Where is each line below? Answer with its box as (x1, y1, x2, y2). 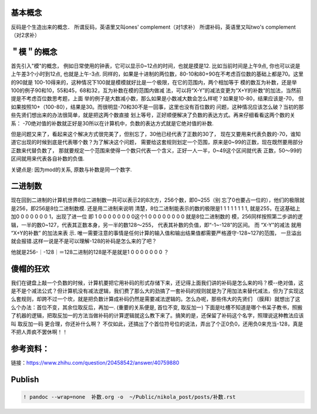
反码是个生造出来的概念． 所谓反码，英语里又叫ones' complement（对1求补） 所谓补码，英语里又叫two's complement (11, 23, 296, 30)
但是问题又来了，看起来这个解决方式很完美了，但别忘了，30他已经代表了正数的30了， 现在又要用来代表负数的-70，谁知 (11, 130, 301, 137)
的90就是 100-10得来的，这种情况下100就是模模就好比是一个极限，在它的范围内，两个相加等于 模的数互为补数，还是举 (11, 79, 298, 86)
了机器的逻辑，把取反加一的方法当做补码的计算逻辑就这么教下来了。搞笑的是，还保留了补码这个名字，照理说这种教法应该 (11, 312, 304, 319)
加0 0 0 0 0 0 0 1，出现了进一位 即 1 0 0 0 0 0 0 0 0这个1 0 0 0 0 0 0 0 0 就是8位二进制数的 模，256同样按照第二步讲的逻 (11, 213, 303, 220)
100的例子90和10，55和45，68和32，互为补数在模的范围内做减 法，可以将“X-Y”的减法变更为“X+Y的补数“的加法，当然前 (11, 87, 302, 94)
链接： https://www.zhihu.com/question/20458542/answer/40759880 (11, 359, 180, 366)
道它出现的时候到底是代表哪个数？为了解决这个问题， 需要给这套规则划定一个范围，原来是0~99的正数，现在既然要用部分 (11, 138, 303, 146)
